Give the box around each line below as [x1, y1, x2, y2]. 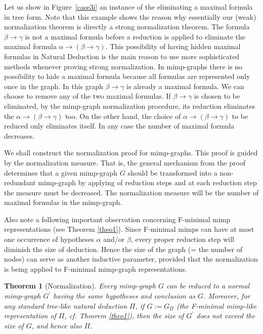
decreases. [4, 130, 35, 141]
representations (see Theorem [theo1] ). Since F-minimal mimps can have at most [4, 224, 254, 234]
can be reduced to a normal [166, 280, 250, 291]
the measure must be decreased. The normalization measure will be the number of [4, 187, 259, 197]
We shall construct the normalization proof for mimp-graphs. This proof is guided [4, 147, 258, 158]
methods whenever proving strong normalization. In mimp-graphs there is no [4, 61, 243, 71]
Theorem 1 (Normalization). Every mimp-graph [4, 280, 156, 291]
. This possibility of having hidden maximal [105, 41, 241, 52]
